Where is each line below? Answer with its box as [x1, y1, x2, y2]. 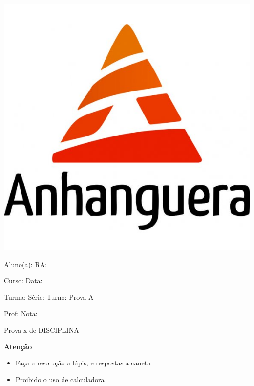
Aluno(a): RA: [4, 259, 47, 269]
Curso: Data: [4, 275, 42, 286]
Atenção [4, 341, 32, 351]
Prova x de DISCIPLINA [4, 324, 79, 335]
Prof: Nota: [4, 308, 38, 318]
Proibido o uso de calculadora [15, 374, 105, 384]
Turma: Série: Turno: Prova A [4, 292, 94, 302]
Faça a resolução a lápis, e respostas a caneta [15, 358, 151, 368]
